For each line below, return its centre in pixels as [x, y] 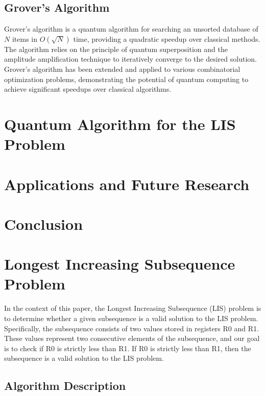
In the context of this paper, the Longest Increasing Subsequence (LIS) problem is [133, 308]
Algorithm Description [65, 386]
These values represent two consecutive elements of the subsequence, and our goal [132, 338]
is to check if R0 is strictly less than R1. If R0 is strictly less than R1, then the [128, 348]
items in [25, 38]
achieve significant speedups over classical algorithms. [88, 89]
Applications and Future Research [127, 184]
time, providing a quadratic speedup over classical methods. [167, 38]
